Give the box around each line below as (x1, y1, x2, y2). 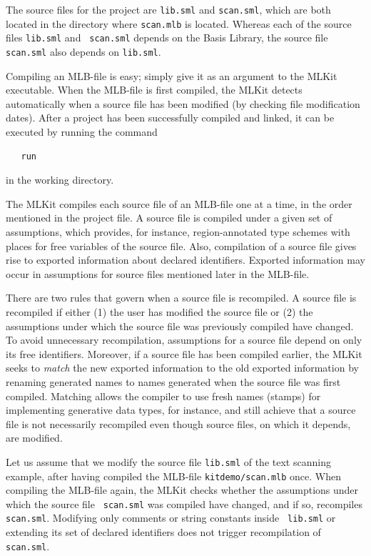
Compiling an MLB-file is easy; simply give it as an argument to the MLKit (6, 68, 337, 83)
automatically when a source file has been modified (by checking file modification (6, 96, 360, 111)
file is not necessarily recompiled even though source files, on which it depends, (6, 416, 351, 431)
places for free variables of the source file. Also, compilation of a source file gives (6, 238, 357, 253)
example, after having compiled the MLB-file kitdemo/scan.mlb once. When (6, 468, 342, 483)
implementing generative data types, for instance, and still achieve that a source (6, 402, 356, 417)
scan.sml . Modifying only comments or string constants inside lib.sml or (6, 510, 336, 525)
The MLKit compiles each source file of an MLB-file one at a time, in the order (6, 196, 352, 211)
